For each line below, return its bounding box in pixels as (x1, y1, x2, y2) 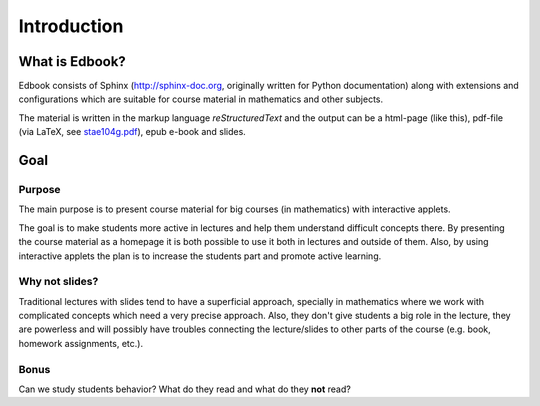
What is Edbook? (18, 53, 127, 70)
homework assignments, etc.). (18, 337, 144, 349)
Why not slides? (18, 275, 99, 289)
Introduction (18, 15, 124, 37)
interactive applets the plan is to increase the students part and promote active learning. (18, 250, 382, 262)
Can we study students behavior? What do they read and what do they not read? (18, 383, 352, 395)
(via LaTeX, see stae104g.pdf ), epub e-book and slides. (18, 126, 247, 138)
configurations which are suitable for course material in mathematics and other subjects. (18, 93, 384, 105)
